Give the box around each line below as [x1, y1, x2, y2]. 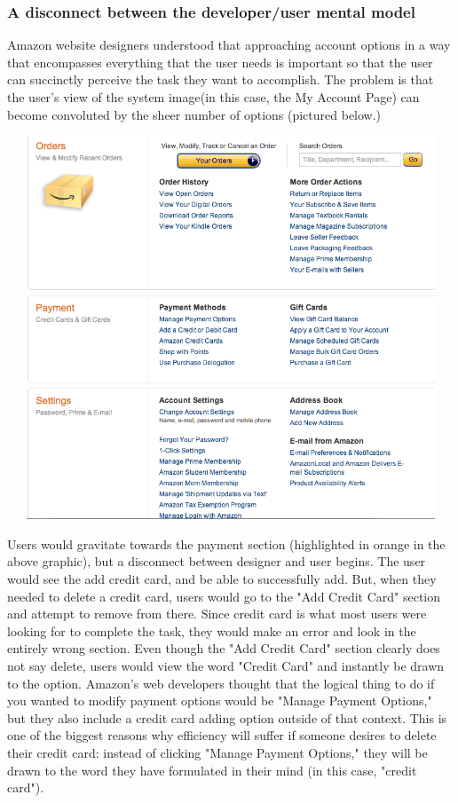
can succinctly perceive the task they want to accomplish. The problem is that [7, 70, 434, 89]
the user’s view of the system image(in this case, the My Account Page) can [7, 88, 420, 106]
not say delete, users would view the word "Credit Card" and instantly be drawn [7, 656, 445, 674]
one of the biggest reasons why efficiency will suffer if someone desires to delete [7, 726, 437, 744]
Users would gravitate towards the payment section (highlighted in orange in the [7, 534, 446, 553]
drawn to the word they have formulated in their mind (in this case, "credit [7, 760, 417, 779]
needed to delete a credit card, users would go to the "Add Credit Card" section [7, 587, 441, 605]
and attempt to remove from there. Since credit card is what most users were [7, 604, 427, 623]
